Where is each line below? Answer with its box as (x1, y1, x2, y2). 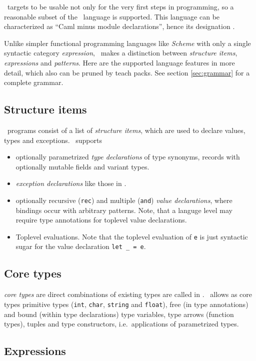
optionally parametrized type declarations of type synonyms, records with (15, 151, 240, 162)
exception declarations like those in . (15, 178, 126, 188)
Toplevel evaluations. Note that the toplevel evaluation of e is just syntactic (15, 231, 248, 241)
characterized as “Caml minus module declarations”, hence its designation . (4, 21, 235, 31)
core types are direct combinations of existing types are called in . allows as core (4, 289, 252, 299)
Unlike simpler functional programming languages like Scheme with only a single (4, 37, 251, 48)
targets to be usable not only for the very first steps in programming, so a (7, 1, 234, 11)
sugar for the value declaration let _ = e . (15, 241, 146, 251)
